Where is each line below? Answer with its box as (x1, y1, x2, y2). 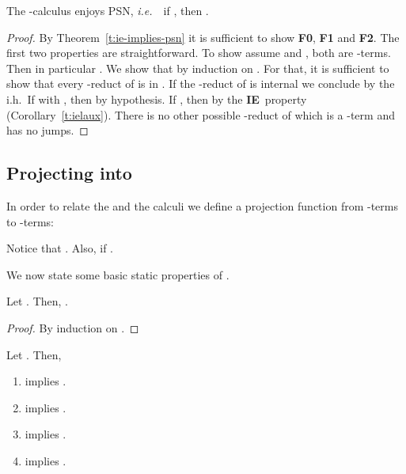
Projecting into (6, 161, 132, 185)
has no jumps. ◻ (6, 122, 89, 138)
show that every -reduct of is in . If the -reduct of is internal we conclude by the (6, 75, 395, 92)
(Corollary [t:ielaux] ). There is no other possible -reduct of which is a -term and (6, 106, 395, 123)
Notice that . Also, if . (6, 240, 114, 256)
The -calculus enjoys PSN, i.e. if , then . (6, 2, 209, 18)
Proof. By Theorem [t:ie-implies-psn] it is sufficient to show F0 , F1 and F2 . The (6, 28, 400, 45)
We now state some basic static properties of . (6, 266, 230, 283)
